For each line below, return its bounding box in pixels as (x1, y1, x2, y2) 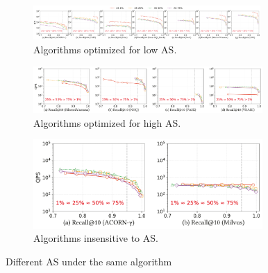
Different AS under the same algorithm (6, 254, 172, 268)
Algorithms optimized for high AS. (33, 115, 181, 130)
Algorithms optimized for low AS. (33, 42, 177, 57)
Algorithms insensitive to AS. (33, 231, 158, 245)
